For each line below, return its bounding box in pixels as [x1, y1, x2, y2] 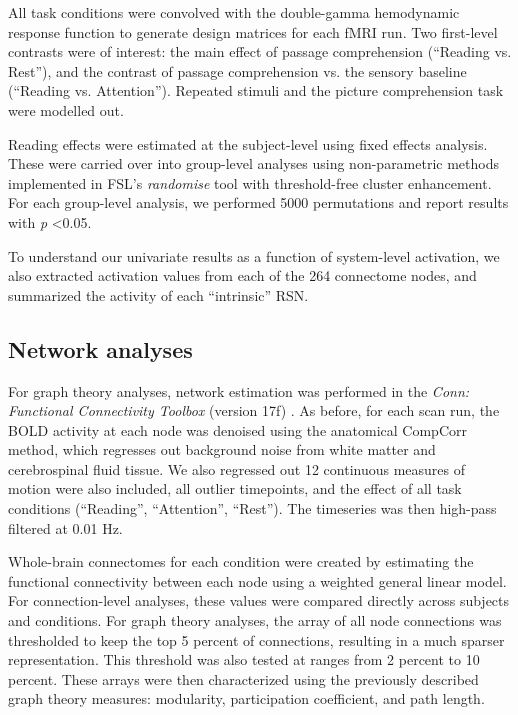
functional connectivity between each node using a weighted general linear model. [8, 570, 507, 591]
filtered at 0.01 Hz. [8, 517, 123, 538]
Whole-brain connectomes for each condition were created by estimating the [8, 551, 474, 572]
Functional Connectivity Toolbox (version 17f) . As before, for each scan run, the [8, 400, 500, 421]
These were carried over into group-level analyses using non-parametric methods [8, 153, 500, 174]
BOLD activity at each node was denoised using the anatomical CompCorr [8, 419, 467, 440]
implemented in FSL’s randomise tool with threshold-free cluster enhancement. [8, 172, 492, 193]
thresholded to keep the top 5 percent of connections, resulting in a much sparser [8, 629, 505, 650]
